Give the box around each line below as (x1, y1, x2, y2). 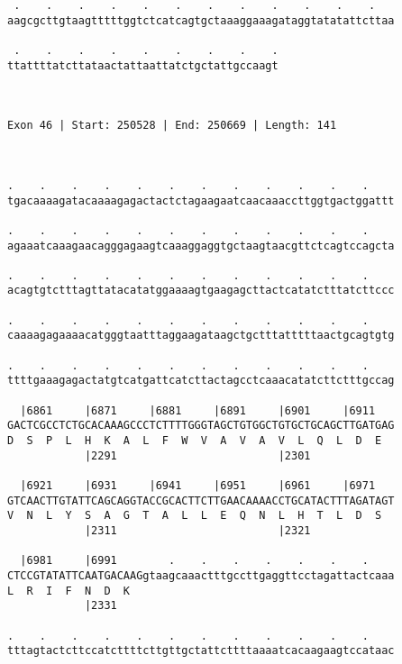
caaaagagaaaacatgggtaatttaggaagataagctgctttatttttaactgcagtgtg (7, 329, 395, 342)
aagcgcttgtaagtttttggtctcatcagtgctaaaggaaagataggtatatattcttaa (7, 14, 395, 27)
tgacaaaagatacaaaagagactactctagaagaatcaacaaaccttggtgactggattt (7, 194, 395, 207)
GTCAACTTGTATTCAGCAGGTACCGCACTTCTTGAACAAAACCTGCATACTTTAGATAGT (7, 494, 395, 507)
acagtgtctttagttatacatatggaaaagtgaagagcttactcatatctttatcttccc (7, 284, 395, 297)
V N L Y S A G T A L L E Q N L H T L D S (7, 509, 382, 523)
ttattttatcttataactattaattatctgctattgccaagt (7, 59, 279, 72)
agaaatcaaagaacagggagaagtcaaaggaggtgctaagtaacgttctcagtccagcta (7, 239, 395, 252)
